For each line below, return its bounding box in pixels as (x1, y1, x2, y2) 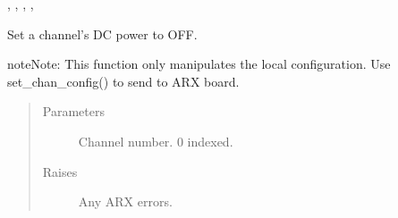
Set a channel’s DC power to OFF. (7, 24, 198, 43)
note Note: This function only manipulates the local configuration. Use (7, 54, 391, 73)
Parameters (42, 102, 105, 121)
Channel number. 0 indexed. (78, 131, 233, 150)
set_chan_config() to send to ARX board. (7, 71, 240, 90)
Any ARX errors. (78, 192, 173, 211)
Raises (42, 162, 78, 180)
